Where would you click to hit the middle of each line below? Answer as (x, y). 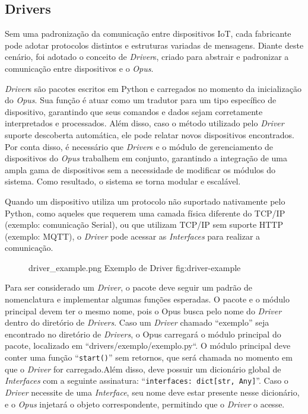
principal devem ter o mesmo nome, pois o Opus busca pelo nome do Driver (143, 310)
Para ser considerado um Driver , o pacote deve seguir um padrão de (129, 287)
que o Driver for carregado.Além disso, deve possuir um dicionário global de (143, 369)
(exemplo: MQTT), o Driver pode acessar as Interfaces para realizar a (133, 236)
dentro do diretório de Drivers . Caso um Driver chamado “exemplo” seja (137, 322)
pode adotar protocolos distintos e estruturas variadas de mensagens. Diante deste (154, 45)
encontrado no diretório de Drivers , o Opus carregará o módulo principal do (143, 334)
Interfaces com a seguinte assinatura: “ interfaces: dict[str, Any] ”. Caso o (147, 380)
